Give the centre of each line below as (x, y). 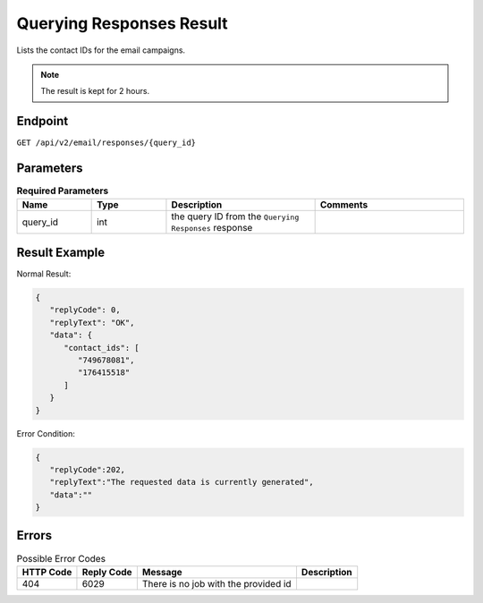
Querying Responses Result (122, 23)
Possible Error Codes (61, 558)
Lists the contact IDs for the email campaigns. (101, 50)
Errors (34, 535)
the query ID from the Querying (235, 217)
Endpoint (42, 121)
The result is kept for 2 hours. (95, 91)
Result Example (61, 252)
